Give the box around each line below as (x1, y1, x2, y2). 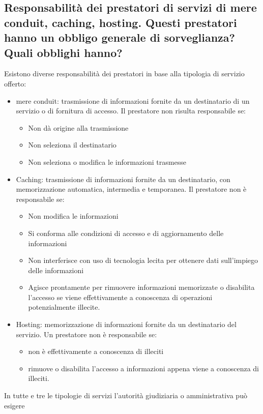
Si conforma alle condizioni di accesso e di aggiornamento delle (28, 227, 224, 238)
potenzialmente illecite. (28, 302, 100, 312)
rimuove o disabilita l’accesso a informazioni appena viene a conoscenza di (28, 363, 259, 373)
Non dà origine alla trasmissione (28, 122, 129, 133)
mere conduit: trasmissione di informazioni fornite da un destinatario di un (16, 95, 250, 106)
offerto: (4, 78, 26, 88)
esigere (4, 400, 25, 410)
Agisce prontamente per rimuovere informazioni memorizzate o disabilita (28, 282, 255, 292)
